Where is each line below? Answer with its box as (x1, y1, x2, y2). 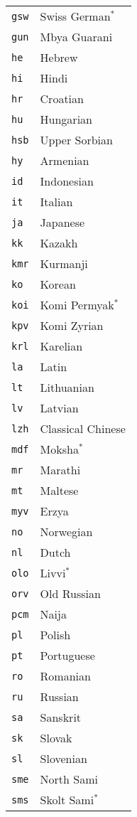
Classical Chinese (40, 420, 126, 437)
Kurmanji (40, 255, 88, 272)
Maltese (40, 482, 79, 498)
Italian (40, 193, 73, 210)
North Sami (40, 771, 98, 787)
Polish (40, 626, 71, 643)
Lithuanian (40, 379, 94, 395)
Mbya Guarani (40, 28, 113, 45)
